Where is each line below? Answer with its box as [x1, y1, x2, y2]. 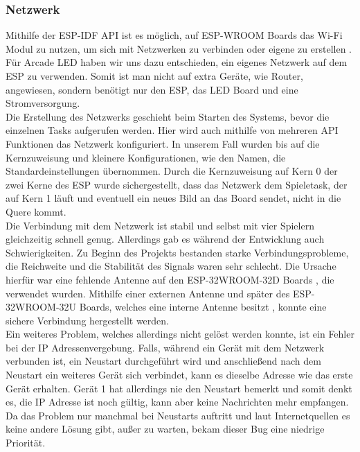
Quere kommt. [6, 204, 66, 218]
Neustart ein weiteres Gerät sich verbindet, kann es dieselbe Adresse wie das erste [6, 367, 353, 382]
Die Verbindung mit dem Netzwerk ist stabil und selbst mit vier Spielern [6, 218, 314, 232]
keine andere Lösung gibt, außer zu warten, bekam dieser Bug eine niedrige [6, 421, 325, 436]
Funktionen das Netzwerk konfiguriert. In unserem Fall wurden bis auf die [6, 136, 320, 150]
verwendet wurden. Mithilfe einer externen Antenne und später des [6, 286, 290, 300]
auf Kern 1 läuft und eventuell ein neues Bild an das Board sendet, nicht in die [6, 191, 341, 205]
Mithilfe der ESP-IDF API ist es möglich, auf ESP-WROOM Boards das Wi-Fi [6, 28, 343, 42]
